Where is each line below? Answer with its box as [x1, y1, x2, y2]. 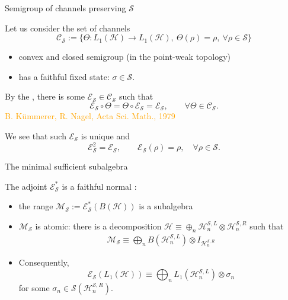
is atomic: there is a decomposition [35, 219, 162, 232]
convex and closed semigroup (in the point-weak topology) [18, 50, 231, 63]
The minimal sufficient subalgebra [5, 160, 128, 173]
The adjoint [5, 180, 47, 192]
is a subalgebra [139, 200, 193, 212]
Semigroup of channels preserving [5, 2, 126, 14]
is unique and [81, 130, 130, 142]
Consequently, [18, 256, 69, 269]
